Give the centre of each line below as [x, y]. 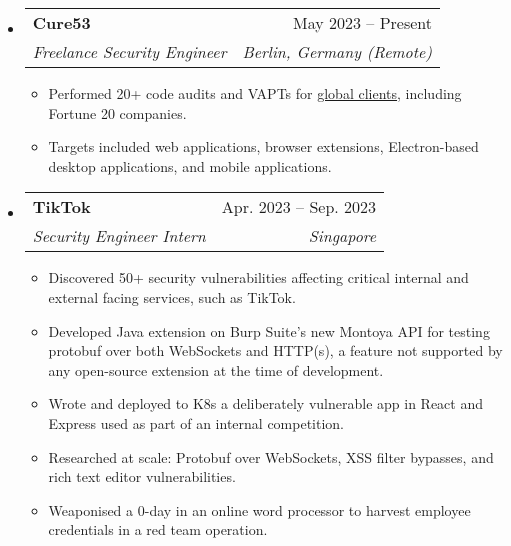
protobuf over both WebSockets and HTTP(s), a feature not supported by [275, 350]
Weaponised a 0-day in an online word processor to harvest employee [259, 509]
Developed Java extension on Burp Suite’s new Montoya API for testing [269, 330]
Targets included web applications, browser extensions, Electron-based [263, 146]
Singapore [342, 236]
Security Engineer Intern [119, 236]
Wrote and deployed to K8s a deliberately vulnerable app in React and [266, 403]
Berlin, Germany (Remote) [337, 51]
